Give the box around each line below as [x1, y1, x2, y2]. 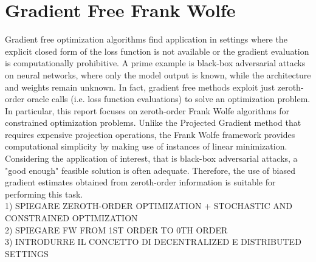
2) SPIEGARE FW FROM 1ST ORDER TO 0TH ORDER [5, 223, 228, 236]
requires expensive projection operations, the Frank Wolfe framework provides [5, 128, 295, 140]
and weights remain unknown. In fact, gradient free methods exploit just [5, 80, 275, 93]
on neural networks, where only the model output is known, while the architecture [5, 68, 311, 81]
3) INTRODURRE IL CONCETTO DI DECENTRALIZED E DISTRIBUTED [5, 235, 301, 248]
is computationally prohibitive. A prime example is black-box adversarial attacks [5, 57, 306, 69]
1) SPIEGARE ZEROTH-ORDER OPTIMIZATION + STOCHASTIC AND [5, 199, 293, 212]
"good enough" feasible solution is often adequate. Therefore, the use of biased [5, 164, 296, 176]
